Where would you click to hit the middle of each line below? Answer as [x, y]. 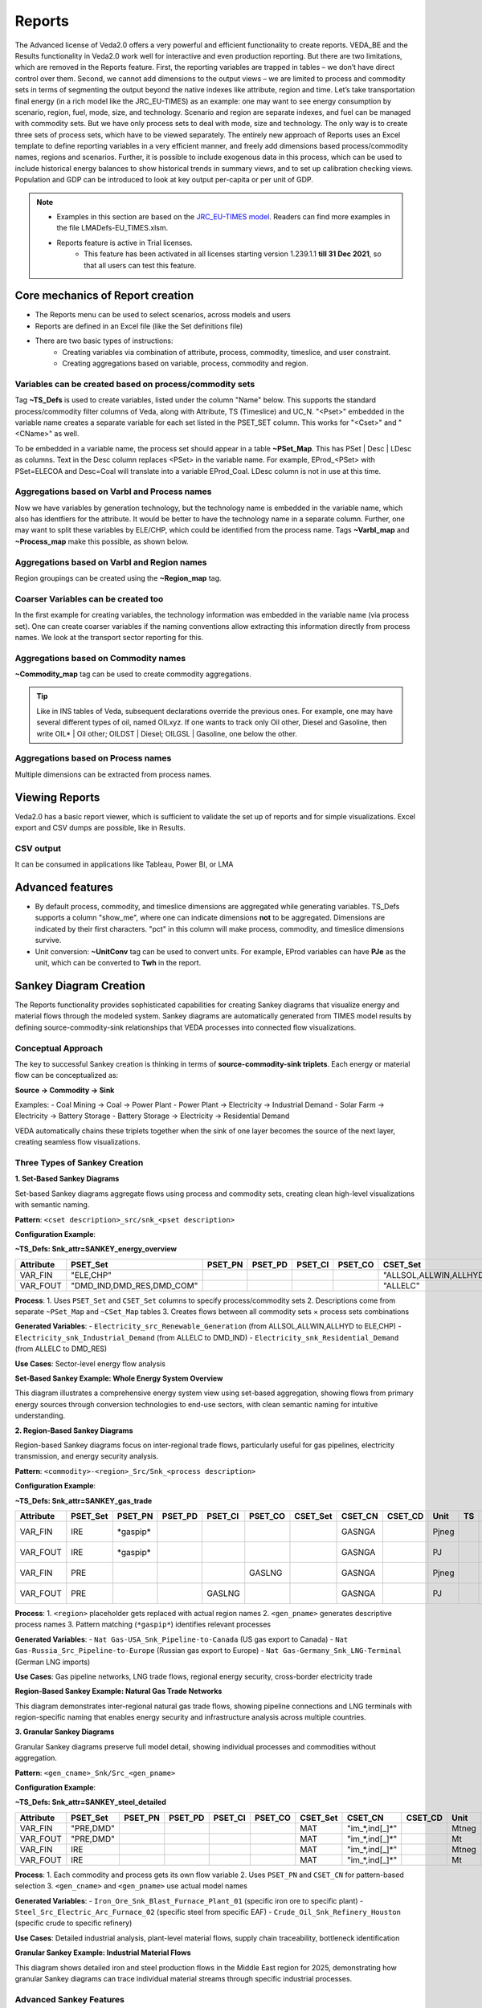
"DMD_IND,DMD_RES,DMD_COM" [135, 1285]
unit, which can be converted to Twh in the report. [118, 963]
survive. [48, 941]
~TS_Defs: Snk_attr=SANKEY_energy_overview [96, 1249]
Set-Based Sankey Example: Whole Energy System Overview [119, 1378]
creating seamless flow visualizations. [78, 1142]
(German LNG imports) [53, 1662]
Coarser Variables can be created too [89, 598]
